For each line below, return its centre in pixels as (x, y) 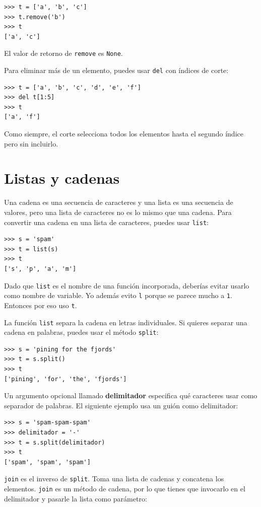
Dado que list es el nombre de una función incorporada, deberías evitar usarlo (127, 285)
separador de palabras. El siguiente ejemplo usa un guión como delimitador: (121, 405)
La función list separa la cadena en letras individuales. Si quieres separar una (126, 322)
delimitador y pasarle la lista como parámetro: (76, 498)
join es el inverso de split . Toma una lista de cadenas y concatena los (114, 479)
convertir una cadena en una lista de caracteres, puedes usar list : (106, 222)
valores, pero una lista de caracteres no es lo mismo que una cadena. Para (118, 212)
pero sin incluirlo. (31, 143)
